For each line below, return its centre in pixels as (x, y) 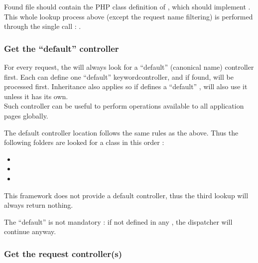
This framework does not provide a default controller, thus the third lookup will (126, 195)
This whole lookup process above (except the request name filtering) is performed (129, 16)
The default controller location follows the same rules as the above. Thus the (121, 132)
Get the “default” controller (62, 48)
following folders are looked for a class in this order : (84, 142)
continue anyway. (30, 231)
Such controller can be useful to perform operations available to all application (124, 106)
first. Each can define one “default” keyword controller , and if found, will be (119, 76)
